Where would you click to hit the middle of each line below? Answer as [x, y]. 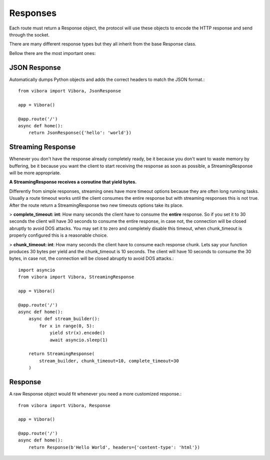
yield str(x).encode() [77, 333]
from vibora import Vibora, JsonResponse [69, 91]
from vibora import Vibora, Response [64, 405]
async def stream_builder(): [64, 319]
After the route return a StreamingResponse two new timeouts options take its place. [96, 205]
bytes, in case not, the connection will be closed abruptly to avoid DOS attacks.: [91, 258]
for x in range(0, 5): [67, 326]
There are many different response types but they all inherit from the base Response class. [103, 44]
